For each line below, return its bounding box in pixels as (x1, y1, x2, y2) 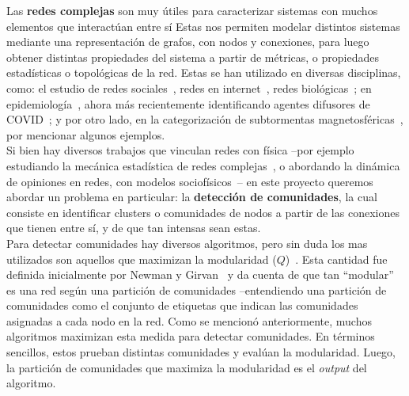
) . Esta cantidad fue (285, 250, 388, 267)
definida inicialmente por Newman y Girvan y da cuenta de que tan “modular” (6, 266, 394, 283)
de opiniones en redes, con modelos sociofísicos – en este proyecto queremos (6, 173, 373, 189)
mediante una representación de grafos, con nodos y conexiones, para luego (6, 33, 369, 50)
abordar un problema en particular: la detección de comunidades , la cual (6, 188, 377, 205)
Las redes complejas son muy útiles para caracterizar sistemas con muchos (6, 2, 378, 18)
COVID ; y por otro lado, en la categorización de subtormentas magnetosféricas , (6, 111, 403, 128)
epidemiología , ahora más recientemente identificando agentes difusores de (6, 95, 370, 112)
